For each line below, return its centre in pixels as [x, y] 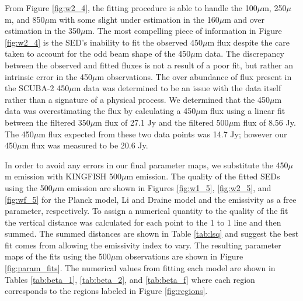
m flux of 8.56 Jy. [265, 122]
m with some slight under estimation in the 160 [134, 19]
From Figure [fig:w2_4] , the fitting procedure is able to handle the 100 [131, 8]
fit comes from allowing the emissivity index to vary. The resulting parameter [143, 245]
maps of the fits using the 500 [58, 256]
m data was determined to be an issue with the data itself [177, 88]
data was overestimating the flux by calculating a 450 [100, 111]
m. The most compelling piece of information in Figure [184, 31]
